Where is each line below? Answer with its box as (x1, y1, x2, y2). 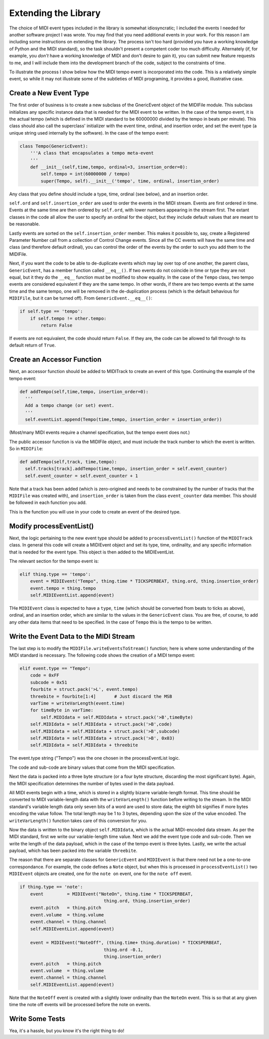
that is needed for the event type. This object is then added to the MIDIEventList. (9, 549, 175, 555)
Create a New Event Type (9, 89, 89, 97)
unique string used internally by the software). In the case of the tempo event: (9, 130, 169, 136)
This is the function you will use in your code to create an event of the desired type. (9, 509, 181, 515)
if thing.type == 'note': (19, 884, 83, 890)
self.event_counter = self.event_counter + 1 (25, 473, 138, 479)
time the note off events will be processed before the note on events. (9, 1002, 151, 1008)
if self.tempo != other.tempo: (30, 316, 107, 321)
